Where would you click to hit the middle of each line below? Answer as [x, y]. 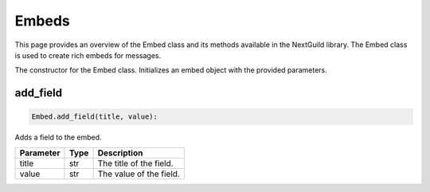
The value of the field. [139, 174]
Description [120, 153]
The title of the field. [136, 163]
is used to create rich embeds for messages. [88, 55]
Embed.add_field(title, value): [95, 117]
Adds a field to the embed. [59, 137]
